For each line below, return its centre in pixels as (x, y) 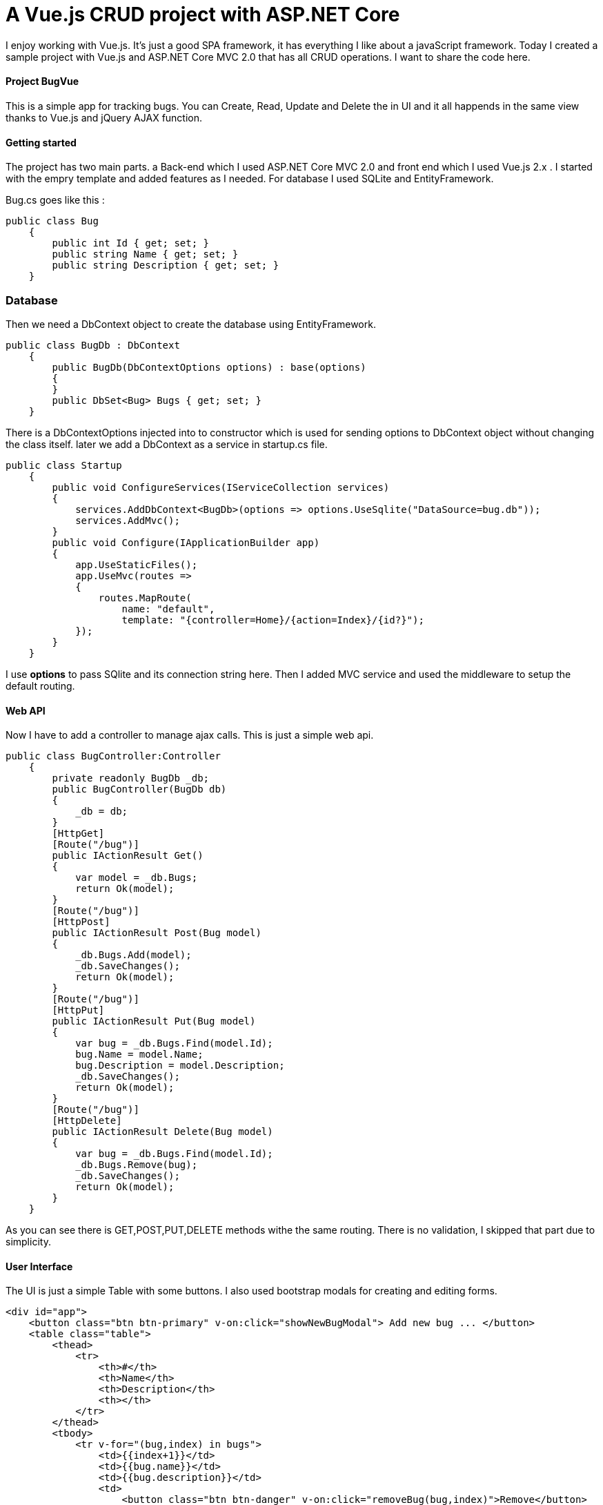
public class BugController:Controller (113, 756)
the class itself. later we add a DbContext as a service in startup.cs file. (167, 444)
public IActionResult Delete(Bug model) (162, 1132)
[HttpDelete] (87, 1121)
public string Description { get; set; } (166, 265)
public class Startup (64, 465)
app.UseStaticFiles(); (137, 564)
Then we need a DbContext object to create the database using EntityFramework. (191, 324)
